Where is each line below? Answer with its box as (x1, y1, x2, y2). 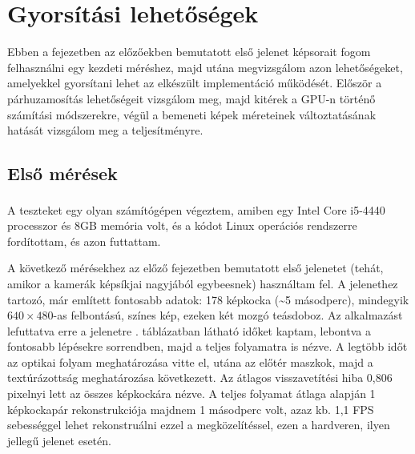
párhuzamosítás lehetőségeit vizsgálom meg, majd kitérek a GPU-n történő (7, 90, 376, 106)
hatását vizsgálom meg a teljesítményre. (7, 122, 203, 139)
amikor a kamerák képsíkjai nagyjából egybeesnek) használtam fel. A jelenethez (7, 275, 398, 291)
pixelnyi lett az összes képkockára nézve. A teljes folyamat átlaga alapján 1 (7, 385, 376, 402)
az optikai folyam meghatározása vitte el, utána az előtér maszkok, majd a (7, 353, 373, 370)
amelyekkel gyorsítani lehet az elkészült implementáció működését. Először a (7, 74, 382, 91)
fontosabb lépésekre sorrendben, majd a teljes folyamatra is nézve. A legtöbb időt (7, 338, 408, 355)
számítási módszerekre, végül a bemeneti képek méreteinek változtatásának (7, 106, 377, 123)
